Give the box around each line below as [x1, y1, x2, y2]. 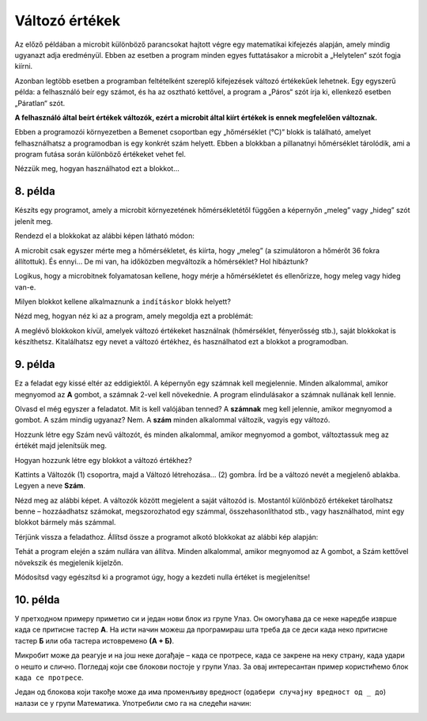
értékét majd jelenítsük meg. [14, 441, 107, 450]
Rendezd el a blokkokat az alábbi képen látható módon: [14, 231, 195, 241]
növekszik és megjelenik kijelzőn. [14, 558, 124, 567]
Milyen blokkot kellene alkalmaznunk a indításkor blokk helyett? [14, 297, 231, 306]
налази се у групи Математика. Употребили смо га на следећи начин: [14, 698, 252, 708]
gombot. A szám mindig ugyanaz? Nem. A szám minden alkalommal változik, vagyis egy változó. [14, 416, 331, 425]
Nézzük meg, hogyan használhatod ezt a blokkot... [14, 164, 179, 173]
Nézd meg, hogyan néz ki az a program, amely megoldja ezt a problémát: [14, 311, 253, 321]
